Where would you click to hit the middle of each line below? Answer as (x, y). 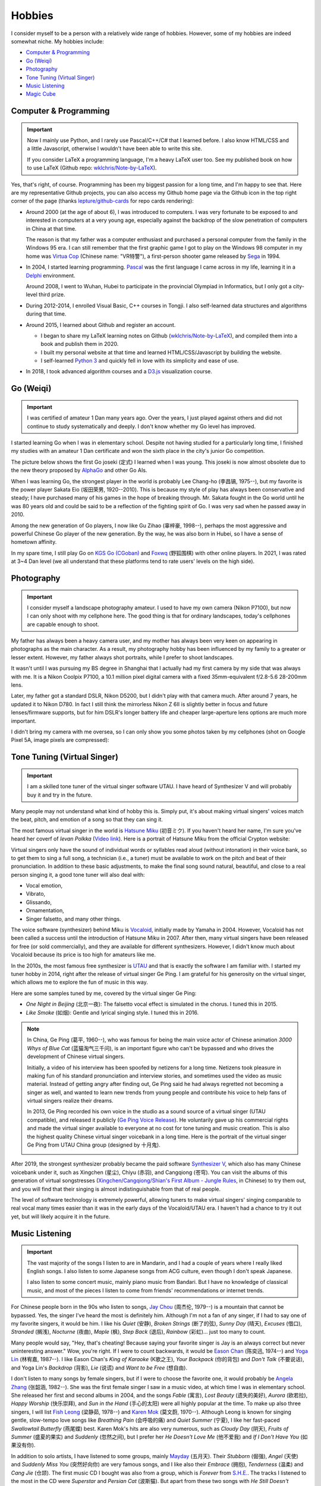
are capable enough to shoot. (63, 624)
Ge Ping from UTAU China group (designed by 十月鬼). (94, 1145)
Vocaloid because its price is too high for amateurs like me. (84, 955)
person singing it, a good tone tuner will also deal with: (78, 874)
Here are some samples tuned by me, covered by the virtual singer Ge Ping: (104, 993)
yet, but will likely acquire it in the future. (61, 1216)
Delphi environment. (51, 275)
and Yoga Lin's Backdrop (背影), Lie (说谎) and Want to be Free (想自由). (99, 1368)
